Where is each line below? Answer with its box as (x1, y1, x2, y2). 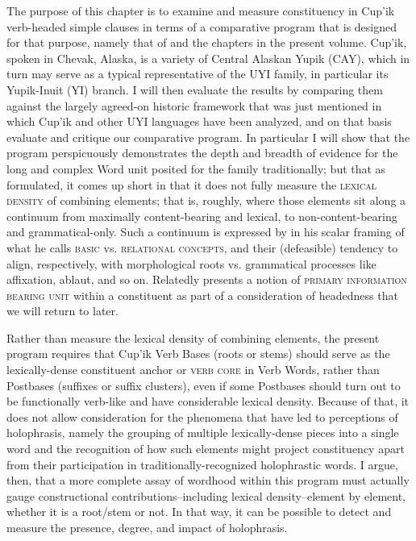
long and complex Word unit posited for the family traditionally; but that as (6, 160, 386, 177)
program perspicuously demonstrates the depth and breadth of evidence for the (6, 144, 398, 161)
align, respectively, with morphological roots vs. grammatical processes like (6, 255, 376, 272)
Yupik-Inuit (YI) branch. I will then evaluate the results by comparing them (6, 81, 383, 98)
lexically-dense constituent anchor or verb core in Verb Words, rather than (6, 361, 380, 378)
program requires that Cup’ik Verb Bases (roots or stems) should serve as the (6, 345, 390, 362)
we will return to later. (6, 302, 119, 319)
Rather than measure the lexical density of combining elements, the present (6, 329, 380, 346)
